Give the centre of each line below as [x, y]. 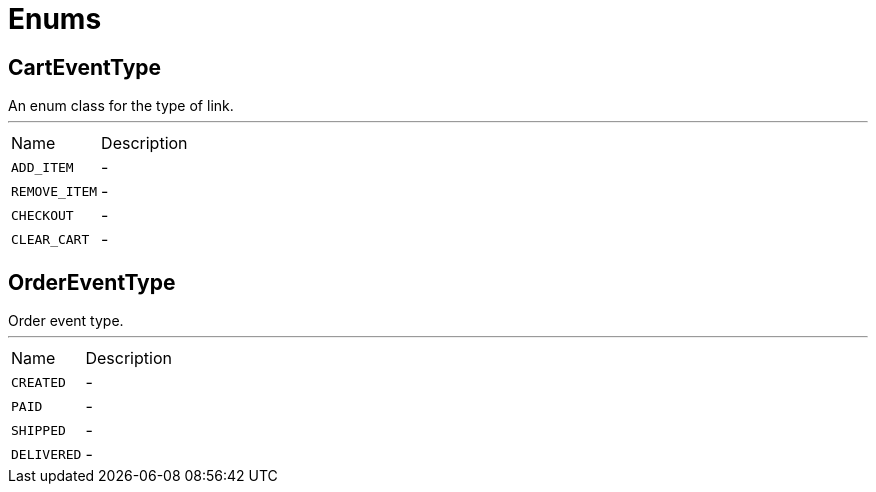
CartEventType [85, 67]
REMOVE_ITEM [54, 191]
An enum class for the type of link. [121, 106]
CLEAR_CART [50, 239]
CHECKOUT [42, 215]
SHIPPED [38, 430]
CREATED [38, 382]
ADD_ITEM [42, 167]
